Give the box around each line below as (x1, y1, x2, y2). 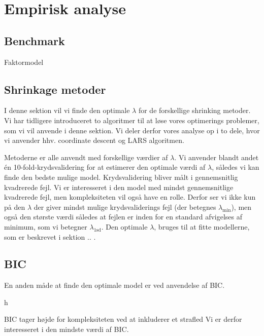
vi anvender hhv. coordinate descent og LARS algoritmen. (4, 135, 184, 145)
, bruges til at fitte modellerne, (154, 221, 250, 232)
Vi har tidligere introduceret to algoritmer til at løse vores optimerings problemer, (4, 115, 259, 125)
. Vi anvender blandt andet (174, 152, 259, 162)
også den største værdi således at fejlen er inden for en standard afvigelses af (4, 211, 243, 222)
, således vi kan (212, 162, 259, 172)
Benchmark (4, 32, 65, 48)
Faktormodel (4, 56, 44, 67)
